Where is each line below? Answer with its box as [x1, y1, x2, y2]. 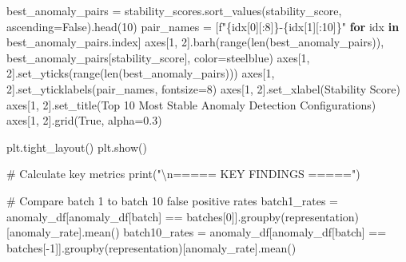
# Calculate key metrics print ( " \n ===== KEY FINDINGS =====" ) [6, 165, 360, 182]
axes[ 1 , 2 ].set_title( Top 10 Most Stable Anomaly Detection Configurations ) [6, 96, 376, 113]
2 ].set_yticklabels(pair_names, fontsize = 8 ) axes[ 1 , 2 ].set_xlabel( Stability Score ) [6, 80, 400, 97]
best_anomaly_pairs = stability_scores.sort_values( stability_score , [6, 2, 342, 18]
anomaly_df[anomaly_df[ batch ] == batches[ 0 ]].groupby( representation [6, 208, 355, 224]
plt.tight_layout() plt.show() [6, 138, 147, 155]
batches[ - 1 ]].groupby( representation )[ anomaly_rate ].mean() [6, 239, 297, 256]
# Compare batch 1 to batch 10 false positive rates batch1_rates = [6, 192, 338, 208]
